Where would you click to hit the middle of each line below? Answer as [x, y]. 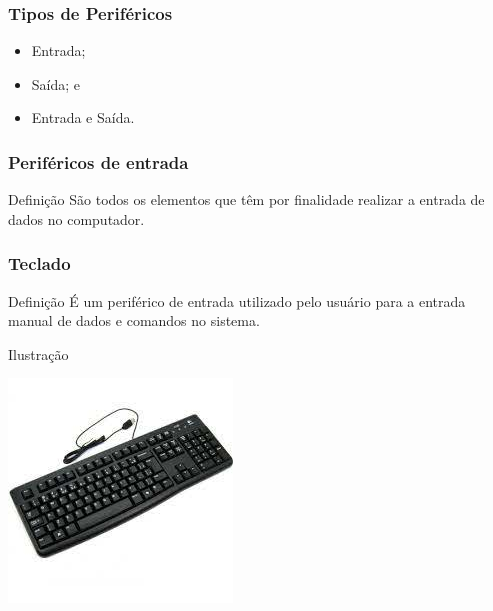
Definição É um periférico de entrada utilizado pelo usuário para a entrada [237, 300]
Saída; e [56, 83]
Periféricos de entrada [98, 161]
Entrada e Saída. [83, 117]
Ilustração [38, 353]
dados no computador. [76, 218]
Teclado [39, 263]
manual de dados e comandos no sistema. [134, 320]
